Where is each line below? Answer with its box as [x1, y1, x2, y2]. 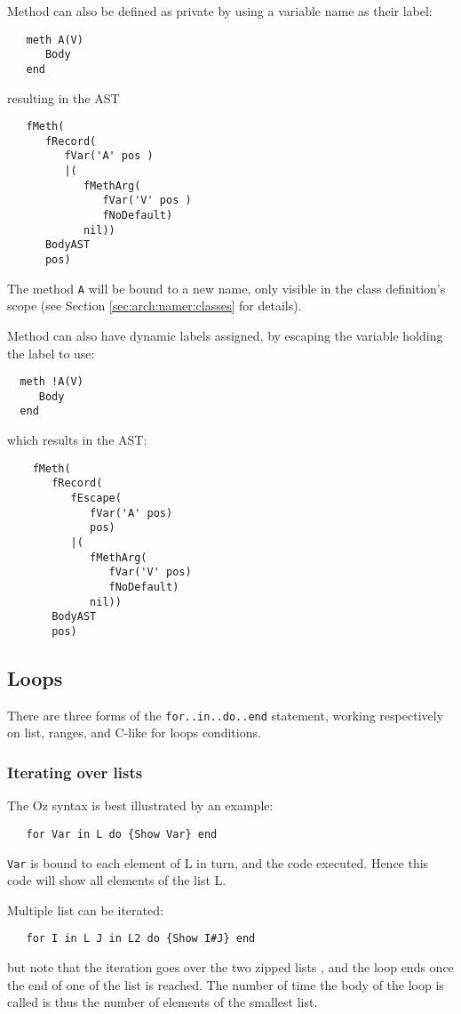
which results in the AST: [7, 431, 147, 449]
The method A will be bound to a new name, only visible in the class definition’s [7, 278, 446, 297]
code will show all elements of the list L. [7, 871, 227, 889]
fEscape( [70, 492, 122, 505]
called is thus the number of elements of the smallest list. [7, 993, 318, 1011]
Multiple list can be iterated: [7, 900, 163, 919]
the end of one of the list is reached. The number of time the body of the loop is [7, 975, 444, 994]
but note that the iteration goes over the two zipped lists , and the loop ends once [7, 958, 454, 977]
